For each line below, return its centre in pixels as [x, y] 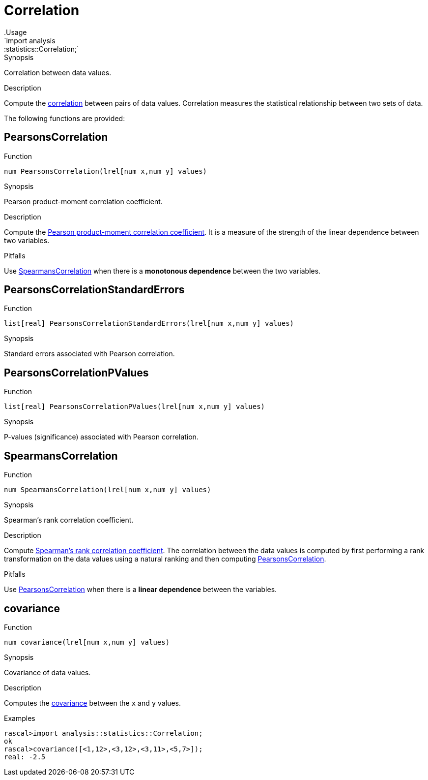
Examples [20, 718]
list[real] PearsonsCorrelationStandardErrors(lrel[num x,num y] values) [149, 324]
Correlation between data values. [58, 72]
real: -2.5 [25, 757]
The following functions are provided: [65, 118]
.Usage [15, 32]
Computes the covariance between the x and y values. [92, 703]
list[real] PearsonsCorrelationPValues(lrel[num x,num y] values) [135, 407]
